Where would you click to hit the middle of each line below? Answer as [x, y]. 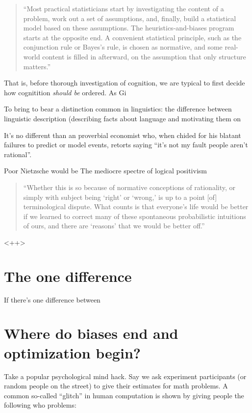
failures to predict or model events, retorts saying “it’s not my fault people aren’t [126, 145]
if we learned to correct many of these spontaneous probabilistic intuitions [135, 216]
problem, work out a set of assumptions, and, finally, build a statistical [130, 18]
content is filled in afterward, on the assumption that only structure [144, 56]
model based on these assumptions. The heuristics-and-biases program [129, 28]
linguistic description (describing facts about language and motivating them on [123, 118]
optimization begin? [72, 352]
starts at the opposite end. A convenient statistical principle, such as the [132, 37]
